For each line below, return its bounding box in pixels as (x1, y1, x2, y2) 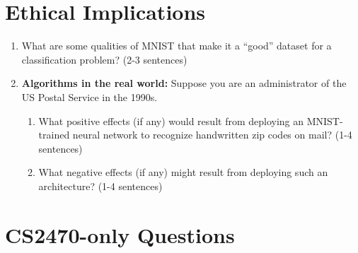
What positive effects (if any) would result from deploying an (38, 113, 304, 128)
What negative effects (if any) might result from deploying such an (38, 165, 328, 180)
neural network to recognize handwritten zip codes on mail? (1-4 (72, 127, 352, 142)
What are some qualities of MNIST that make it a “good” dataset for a (21, 38, 332, 53)
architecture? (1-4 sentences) (38, 178, 163, 193)
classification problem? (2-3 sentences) (21, 52, 187, 66)
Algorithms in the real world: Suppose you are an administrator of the (21, 76, 347, 90)
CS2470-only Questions (5, 220, 235, 249)
